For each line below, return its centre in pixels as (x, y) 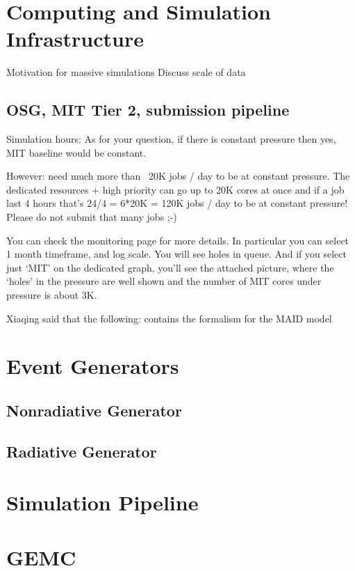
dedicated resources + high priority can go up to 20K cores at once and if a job (175, 189)
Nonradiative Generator (94, 410)
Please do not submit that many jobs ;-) (92, 217)
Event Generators (93, 366)
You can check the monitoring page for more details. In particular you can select (178, 240)
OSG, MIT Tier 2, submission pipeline (148, 110)
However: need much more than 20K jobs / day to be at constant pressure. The (178, 176)
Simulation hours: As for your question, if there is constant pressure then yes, (171, 139)
